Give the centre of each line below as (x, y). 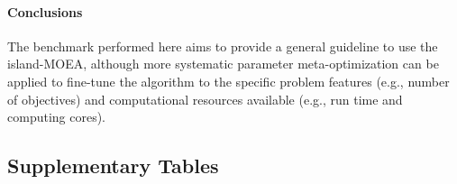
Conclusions (45, 11)
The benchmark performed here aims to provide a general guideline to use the (223, 46)
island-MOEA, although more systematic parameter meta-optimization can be (223, 64)
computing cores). (57, 117)
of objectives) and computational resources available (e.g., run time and (205, 99)
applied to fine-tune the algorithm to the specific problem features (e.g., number (228, 81)
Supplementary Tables (113, 166)
